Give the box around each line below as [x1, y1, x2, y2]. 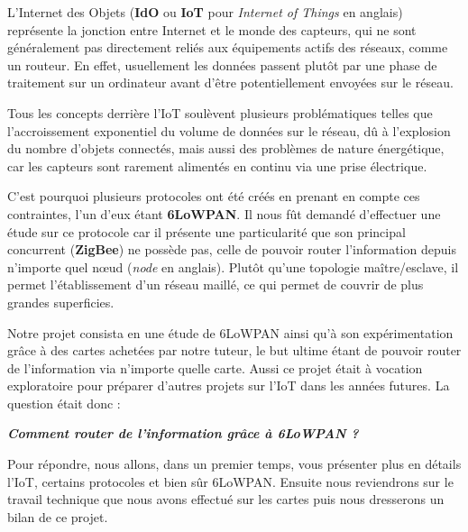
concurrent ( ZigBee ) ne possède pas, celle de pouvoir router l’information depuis [7, 240, 456, 259]
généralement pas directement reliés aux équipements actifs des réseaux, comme [7, 38, 448, 57]
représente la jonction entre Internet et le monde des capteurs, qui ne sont [7, 20, 417, 39]
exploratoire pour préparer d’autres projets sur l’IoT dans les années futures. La [7, 376, 450, 395]
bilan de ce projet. [7, 507, 108, 526]
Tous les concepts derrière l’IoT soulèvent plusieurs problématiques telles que [7, 103, 433, 122]
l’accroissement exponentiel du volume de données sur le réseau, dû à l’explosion [7, 121, 451, 140]
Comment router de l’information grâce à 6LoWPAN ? [7, 424, 359, 443]
